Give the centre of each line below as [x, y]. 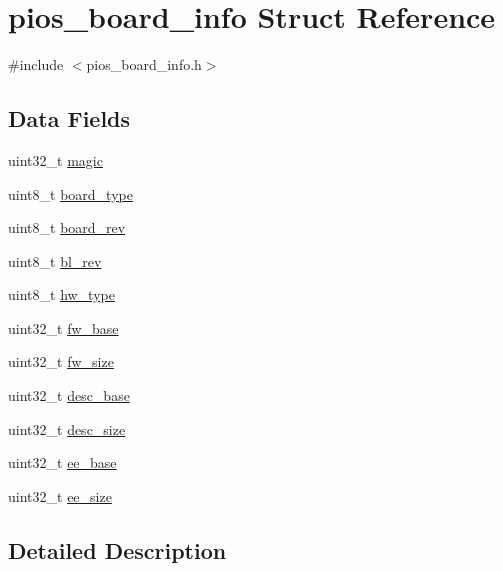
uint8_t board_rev [67, 227]
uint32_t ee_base [62, 462]
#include [36, 64]
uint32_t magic [55, 159]
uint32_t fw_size [61, 361]
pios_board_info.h [144, 64]
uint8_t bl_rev [55, 260]
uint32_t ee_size [60, 495]
